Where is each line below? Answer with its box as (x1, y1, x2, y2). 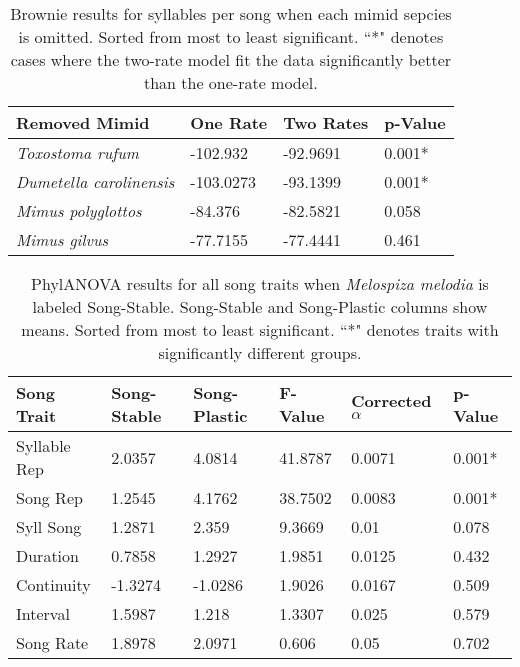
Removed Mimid (16, 111, 150, 134)
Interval (16, 602, 70, 625)
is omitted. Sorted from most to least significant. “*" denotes (18, 25, 444, 48)
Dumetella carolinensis (16, 170, 175, 193)
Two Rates (283, 111, 369, 134)
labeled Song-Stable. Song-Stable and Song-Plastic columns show (32, 295, 488, 318)
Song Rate (16, 631, 89, 654)
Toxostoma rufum (16, 141, 139, 164)
